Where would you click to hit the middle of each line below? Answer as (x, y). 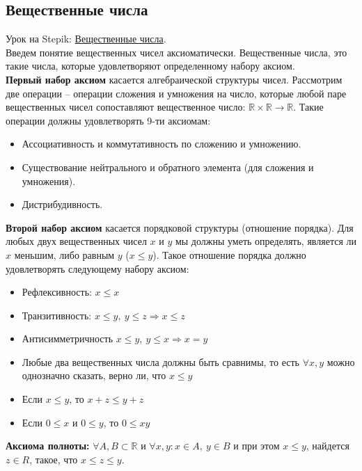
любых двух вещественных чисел (76, 241)
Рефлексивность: (57, 292)
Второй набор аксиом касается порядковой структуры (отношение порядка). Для (180, 227)
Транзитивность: (57, 315)
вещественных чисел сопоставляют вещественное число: (126, 107)
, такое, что (54, 459)
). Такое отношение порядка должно (229, 254)
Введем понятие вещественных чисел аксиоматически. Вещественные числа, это (176, 52)
